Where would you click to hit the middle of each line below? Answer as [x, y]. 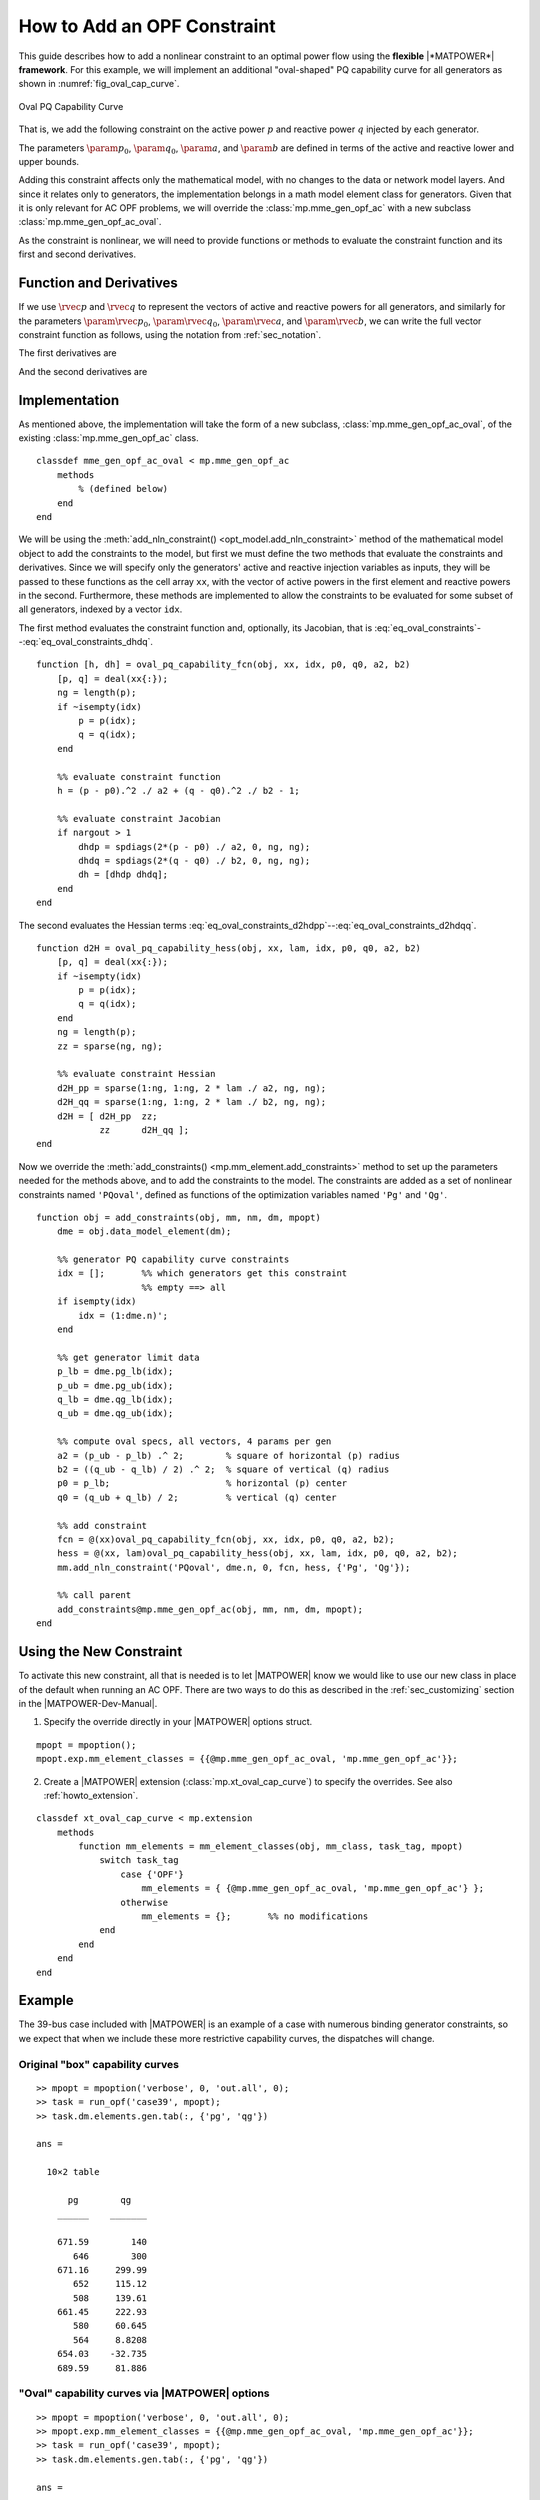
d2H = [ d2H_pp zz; [107, 1116]
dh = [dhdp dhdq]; [123, 874]
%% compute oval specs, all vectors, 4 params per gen [194, 1441]
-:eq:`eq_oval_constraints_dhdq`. [86, 642]
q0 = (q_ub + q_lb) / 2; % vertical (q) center [196, 1497]
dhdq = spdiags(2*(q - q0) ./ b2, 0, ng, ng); [194, 860]
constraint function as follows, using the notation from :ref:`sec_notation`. [170, 334]
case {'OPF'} [152, 1874]
